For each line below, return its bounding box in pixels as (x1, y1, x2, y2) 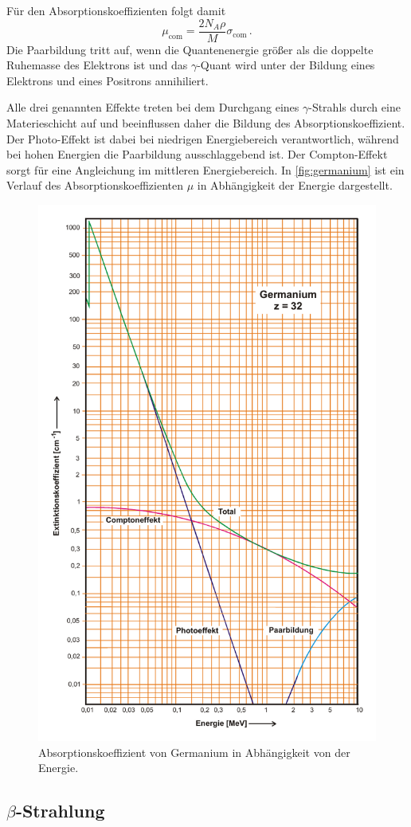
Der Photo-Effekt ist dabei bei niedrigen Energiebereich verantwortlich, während (6, 130, 399, 147)
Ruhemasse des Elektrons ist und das (6, 57, 188, 73)
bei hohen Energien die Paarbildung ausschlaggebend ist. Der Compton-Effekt (6, 146, 388, 163)
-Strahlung (15, 798, 105, 823)
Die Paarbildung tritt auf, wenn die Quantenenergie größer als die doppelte (6, 41, 374, 57)
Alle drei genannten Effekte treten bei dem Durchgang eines (6, 99, 299, 116)
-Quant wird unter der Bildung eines (197, 57, 375, 73)
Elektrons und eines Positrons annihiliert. (6, 72, 209, 88)
